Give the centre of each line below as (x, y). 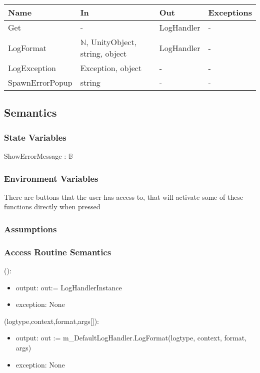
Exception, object (111, 68)
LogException (32, 68)
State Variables (35, 137)
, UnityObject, (111, 42)
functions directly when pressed (52, 207)
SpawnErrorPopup (40, 82)
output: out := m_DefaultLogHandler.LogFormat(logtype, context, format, (131, 338)
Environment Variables (51, 178)
